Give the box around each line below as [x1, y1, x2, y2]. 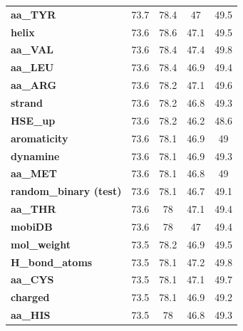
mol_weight [11, 236, 71, 251]
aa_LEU [11, 60, 54, 75]
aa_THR [11, 201, 56, 216]
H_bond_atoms [11, 254, 93, 269]
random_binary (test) [11, 184, 122, 199]
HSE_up [11, 112, 56, 127]
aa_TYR [11, 6, 56, 21]
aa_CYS [11, 272, 54, 287]
